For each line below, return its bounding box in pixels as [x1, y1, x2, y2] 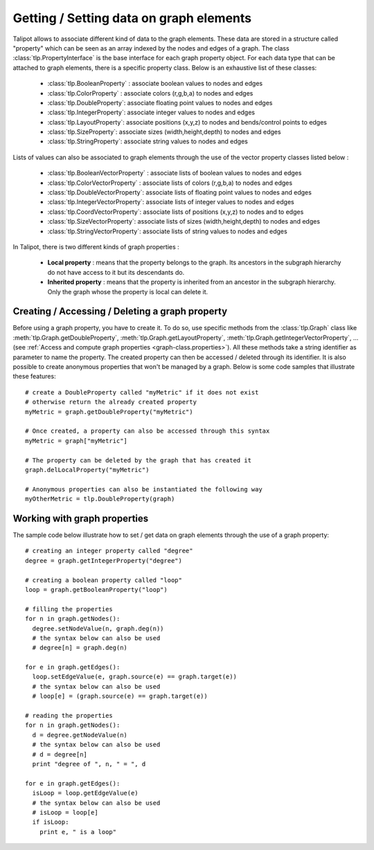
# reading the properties [25, 712, 114, 720]
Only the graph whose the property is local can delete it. [47, 287, 208, 296]
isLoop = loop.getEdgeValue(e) [32, 789, 139, 797]
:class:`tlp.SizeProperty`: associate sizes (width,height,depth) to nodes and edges [47, 128, 281, 136]
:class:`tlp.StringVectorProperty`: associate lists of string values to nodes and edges [47, 227, 287, 235]
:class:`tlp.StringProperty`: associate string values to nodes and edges [47, 137, 249, 145]
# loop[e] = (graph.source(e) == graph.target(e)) [32, 692, 208, 700]
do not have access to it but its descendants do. [47, 268, 185, 276]
